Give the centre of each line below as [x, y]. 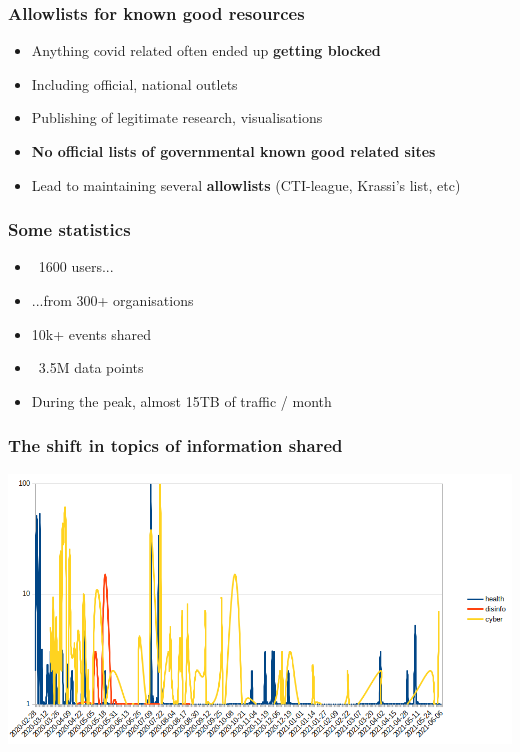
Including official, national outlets [134, 83]
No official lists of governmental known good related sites [233, 151]
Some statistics [69, 229]
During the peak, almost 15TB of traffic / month [181, 400]
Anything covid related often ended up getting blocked [206, 50]
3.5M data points [91, 367]
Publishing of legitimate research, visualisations [177, 117]
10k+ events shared [91, 333]
